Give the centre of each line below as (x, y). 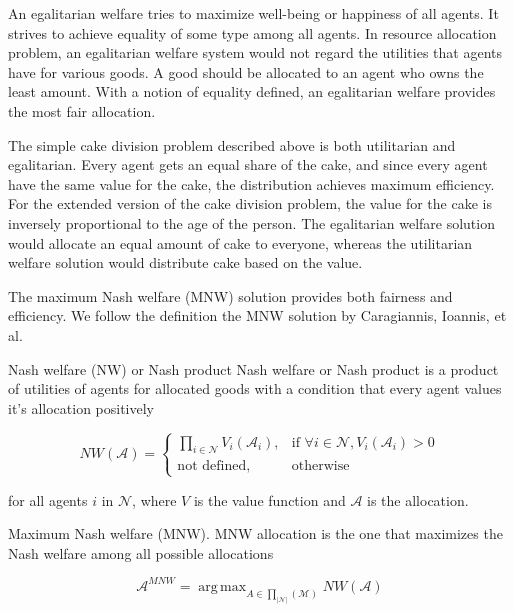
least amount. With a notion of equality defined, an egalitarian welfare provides (252, 91)
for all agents (48, 499)
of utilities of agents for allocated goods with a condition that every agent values (255, 388)
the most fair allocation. (82, 110)
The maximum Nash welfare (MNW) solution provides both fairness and (230, 295)
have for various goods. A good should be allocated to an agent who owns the (246, 71)
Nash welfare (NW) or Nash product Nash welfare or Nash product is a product (253, 368)
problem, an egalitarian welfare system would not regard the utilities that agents (255, 52)
